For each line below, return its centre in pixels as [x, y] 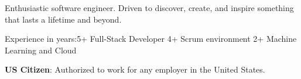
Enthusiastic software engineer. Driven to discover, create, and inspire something [149, 8]
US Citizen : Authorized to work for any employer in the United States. [135, 69]
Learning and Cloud [41, 50]
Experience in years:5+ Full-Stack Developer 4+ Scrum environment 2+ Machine [151, 39]
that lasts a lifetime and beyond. [63, 19]
